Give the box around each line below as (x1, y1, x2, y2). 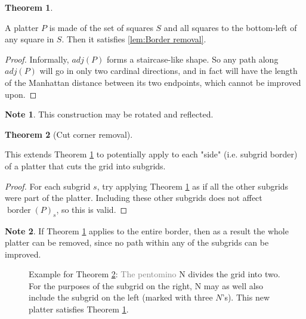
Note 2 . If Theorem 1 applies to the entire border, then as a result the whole (5, 224, 289, 237)
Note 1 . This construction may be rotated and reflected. (5, 108, 214, 120)
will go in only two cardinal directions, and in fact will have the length (39, 64, 298, 77)
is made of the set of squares (49, 21, 153, 33)
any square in (5, 33, 54, 45)
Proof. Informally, (5, 52, 69, 65)
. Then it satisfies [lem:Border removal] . (61, 33, 206, 45)
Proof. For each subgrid (5, 179, 91, 192)
